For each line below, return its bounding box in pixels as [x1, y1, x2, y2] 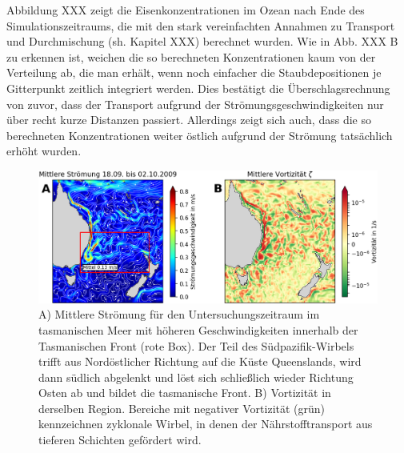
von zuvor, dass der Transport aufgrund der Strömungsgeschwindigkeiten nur [6, 95, 384, 112]
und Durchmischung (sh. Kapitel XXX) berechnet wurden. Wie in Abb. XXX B [6, 33, 398, 50]
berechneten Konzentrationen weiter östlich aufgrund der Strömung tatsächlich [6, 126, 393, 143]
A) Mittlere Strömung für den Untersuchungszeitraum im [38, 306, 320, 323]
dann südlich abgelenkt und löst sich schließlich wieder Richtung [38, 368, 354, 385]
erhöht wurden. [6, 142, 82, 159]
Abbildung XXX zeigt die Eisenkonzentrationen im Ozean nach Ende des [6, 2, 365, 18]
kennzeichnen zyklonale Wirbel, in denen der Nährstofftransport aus [38, 415, 373, 432]
